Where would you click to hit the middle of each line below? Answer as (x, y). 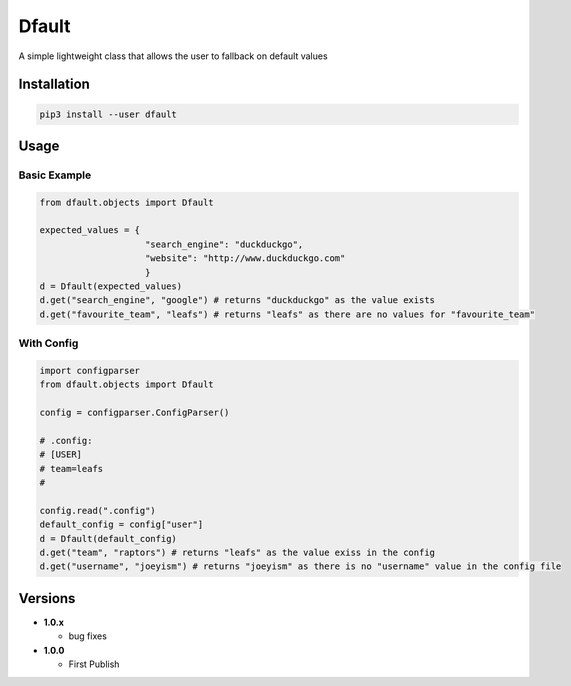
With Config (48, 343)
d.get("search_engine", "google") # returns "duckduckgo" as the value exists (237, 300)
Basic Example (55, 175)
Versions (47, 598)
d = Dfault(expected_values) (111, 286)
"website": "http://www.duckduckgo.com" (245, 258)
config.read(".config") (98, 510)
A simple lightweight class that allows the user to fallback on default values (173, 56)
